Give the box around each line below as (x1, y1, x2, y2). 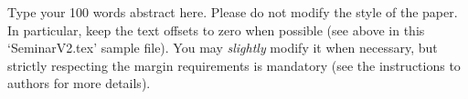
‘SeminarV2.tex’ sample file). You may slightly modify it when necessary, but (7, 38, 438, 57)
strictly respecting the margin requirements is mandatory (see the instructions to (7, 55, 461, 74)
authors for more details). (7, 74, 151, 93)
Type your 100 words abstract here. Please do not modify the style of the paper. (7, 3, 458, 21)
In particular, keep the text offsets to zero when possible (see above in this (7, 20, 425, 39)
